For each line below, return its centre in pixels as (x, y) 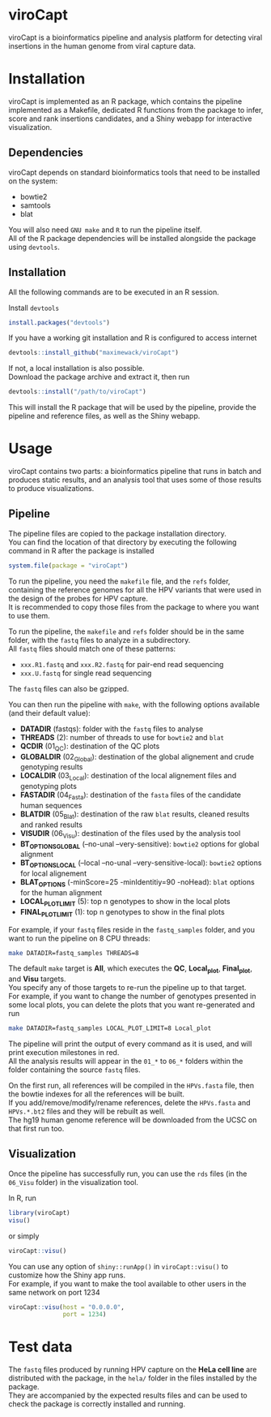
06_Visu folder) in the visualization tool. (74, 1182)
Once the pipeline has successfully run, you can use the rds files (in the (128, 1174)
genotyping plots (48, 786)
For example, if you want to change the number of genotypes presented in (132, 997)
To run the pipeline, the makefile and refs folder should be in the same (126, 631)
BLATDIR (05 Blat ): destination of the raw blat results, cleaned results (135, 815)
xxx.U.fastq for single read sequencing (86, 673)
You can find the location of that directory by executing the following (123, 542)
